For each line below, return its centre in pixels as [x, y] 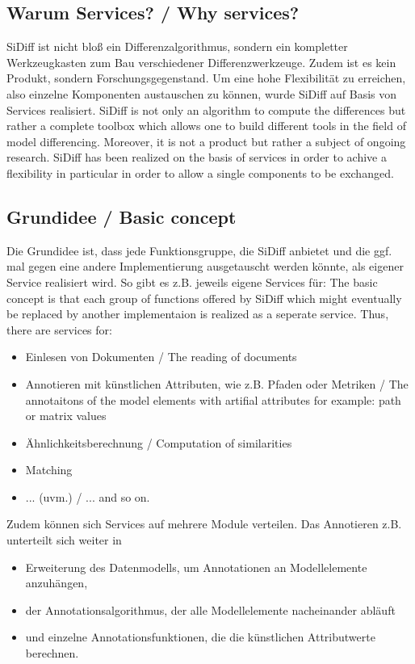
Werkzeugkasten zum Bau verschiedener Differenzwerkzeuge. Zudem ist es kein [201, 62]
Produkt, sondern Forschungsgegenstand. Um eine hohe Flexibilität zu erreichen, [206, 78]
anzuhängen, [57, 583]
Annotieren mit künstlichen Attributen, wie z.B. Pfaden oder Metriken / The [217, 383]
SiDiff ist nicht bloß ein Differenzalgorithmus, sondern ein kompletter [177, 46]
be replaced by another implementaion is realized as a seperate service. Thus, [198, 314]
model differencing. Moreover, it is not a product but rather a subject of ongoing [206, 141]
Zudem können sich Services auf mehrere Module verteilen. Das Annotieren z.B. [204, 524]
